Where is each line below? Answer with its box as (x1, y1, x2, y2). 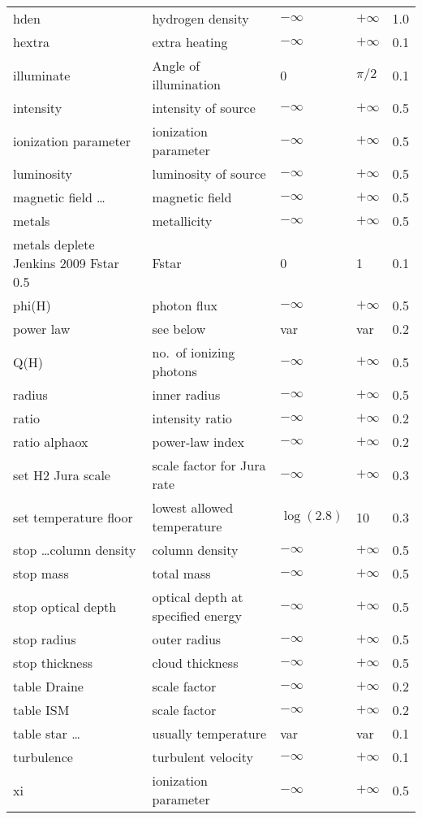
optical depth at (152, 587, 243, 606)
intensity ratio (152, 409, 232, 427)
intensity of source (152, 98, 256, 117)
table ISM (13, 700, 70, 719)
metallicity (152, 211, 213, 230)
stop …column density (13, 540, 136, 559)
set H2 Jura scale (13, 465, 110, 484)
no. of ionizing (152, 343, 235, 362)
